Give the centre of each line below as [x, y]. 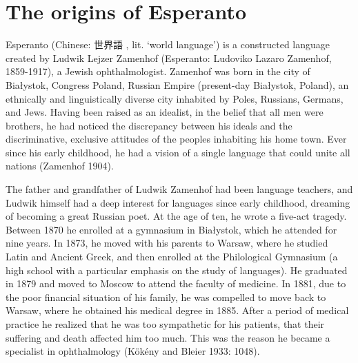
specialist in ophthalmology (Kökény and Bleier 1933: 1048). [133, 351]
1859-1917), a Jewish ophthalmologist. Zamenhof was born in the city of [158, 71]
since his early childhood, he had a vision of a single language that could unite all [178, 152]
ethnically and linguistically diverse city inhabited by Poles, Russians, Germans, [175, 98]
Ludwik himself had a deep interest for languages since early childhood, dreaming [178, 202]
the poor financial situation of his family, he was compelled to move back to [166, 297]
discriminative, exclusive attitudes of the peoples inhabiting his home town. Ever [176, 139]
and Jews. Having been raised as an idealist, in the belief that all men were [165, 112]
